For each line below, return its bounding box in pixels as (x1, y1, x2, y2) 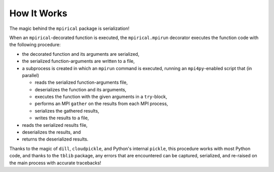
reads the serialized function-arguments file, (35, 79, 128, 86)
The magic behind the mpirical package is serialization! (9, 25, 129, 31)
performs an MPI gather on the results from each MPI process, (35, 100, 168, 107)
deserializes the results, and (22, 129, 81, 135)
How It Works (9, 8, 67, 19)
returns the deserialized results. (22, 136, 89, 142)
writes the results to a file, (35, 115, 89, 121)
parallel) (22, 72, 40, 78)
